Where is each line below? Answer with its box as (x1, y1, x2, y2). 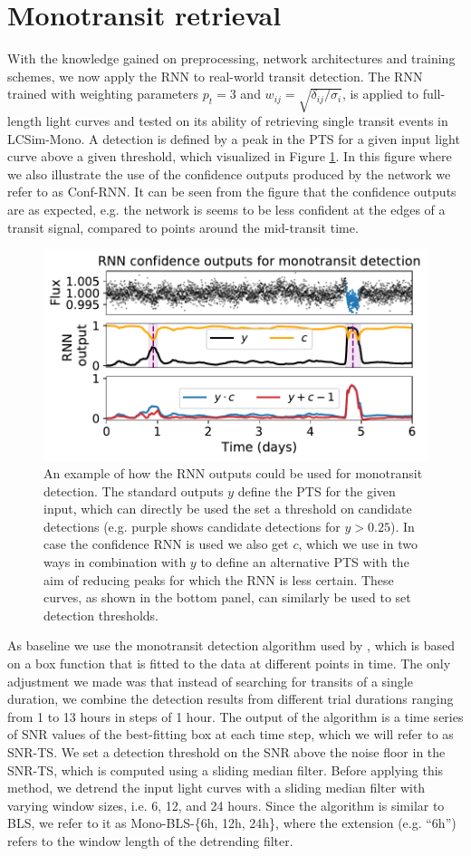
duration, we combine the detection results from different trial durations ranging (7, 689, 454, 708)
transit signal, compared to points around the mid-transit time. (7, 217, 359, 236)
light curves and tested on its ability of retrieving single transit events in (45, 111, 448, 130)
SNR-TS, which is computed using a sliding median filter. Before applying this (7, 760, 444, 779)
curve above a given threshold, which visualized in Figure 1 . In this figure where (7, 147, 452, 166)
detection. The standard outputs (43, 481, 224, 500)
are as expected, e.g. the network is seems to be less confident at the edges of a (7, 200, 446, 219)
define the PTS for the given (237, 481, 396, 500)
